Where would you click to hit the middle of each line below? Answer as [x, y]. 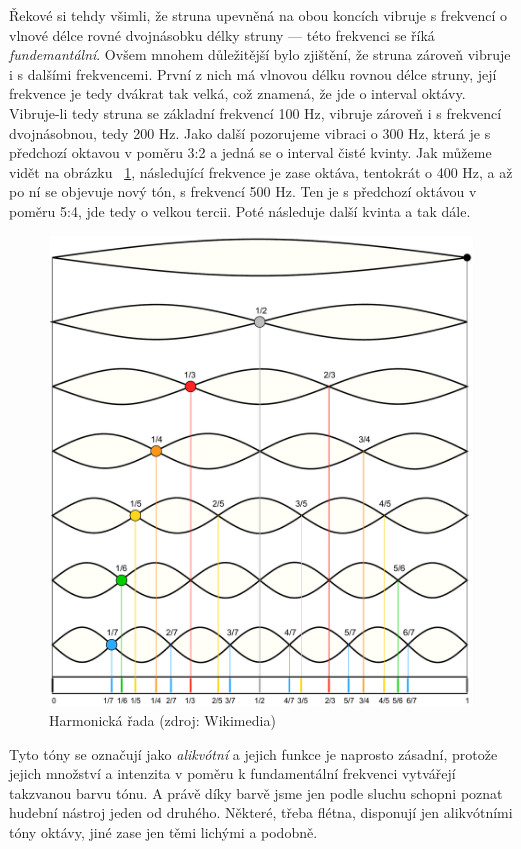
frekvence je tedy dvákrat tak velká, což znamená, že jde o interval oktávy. [237, 93]
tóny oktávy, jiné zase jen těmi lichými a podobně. [163, 832]
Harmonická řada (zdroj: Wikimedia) [162, 720]
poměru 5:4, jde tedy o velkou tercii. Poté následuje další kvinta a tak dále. [240, 210]
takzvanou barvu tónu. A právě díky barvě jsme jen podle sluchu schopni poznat [256, 792]
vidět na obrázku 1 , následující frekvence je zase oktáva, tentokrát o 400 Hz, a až [261, 171]
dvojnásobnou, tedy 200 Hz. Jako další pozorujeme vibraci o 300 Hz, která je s [250, 132]
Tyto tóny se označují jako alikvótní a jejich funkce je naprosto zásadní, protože [253, 753]
